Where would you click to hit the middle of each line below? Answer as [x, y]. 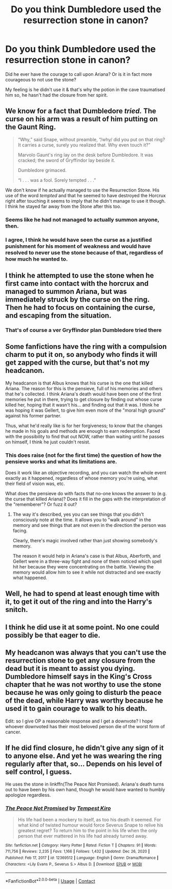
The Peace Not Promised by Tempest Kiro [58, 809]
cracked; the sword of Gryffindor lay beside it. [66, 160]
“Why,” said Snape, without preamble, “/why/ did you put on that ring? [91, 139]
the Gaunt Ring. [31, 127]
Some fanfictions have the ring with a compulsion [86, 347]
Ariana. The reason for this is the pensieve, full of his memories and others [84, 388]
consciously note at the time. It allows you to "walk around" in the [82, 520]
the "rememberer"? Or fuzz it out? [41, 504]
